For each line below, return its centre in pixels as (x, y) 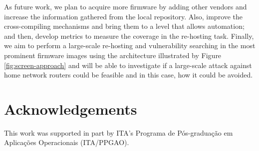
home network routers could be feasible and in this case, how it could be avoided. (129, 75)
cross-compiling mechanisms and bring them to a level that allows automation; (124, 26)
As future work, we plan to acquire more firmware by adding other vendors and (126, 6)
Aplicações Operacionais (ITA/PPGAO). (67, 142)
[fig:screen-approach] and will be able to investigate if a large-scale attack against (128, 65)
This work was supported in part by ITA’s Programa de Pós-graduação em (119, 132)
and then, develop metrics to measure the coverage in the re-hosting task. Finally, (129, 36)
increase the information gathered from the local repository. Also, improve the (124, 16)
